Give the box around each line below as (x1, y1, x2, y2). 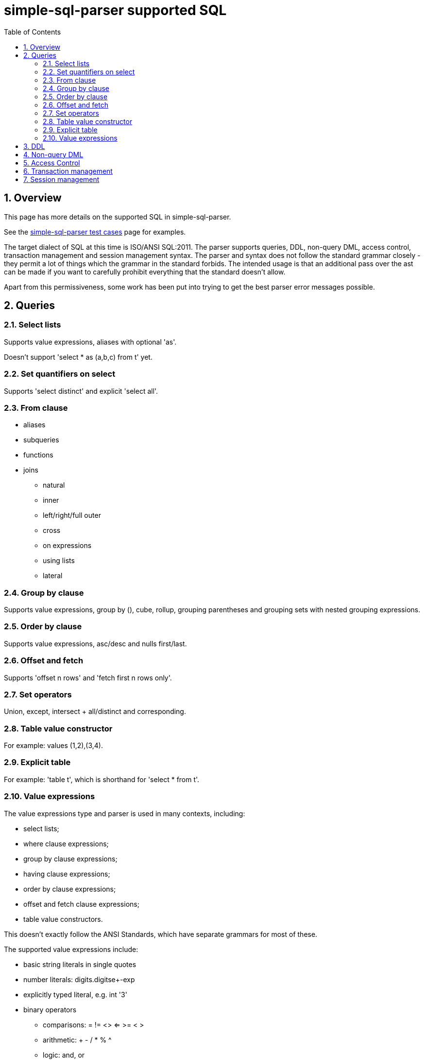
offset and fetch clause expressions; (23, 899, 139, 908)
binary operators (23, 1005, 77, 1014)
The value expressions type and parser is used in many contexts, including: (4, 809, 245, 818)
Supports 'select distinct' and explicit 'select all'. (4, 386, 158, 395)
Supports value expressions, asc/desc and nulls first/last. (4, 639, 187, 648)
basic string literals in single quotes (23, 960, 136, 969)
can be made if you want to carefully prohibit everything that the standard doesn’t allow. (4, 267, 286, 276)
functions (23, 451, 53, 459)
